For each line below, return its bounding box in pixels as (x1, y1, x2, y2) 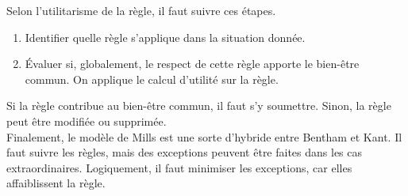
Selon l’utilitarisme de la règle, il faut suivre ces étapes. (6, 2, 276, 18)
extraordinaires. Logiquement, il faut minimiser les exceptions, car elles (6, 159, 352, 175)
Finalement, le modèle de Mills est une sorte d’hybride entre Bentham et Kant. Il (6, 128, 402, 145)
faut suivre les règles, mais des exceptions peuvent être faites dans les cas (6, 144, 363, 160)
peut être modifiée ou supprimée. (6, 112, 167, 129)
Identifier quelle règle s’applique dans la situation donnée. (25, 28, 306, 45)
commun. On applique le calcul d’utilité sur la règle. (25, 70, 279, 87)
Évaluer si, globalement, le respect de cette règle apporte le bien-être (25, 55, 360, 72)
